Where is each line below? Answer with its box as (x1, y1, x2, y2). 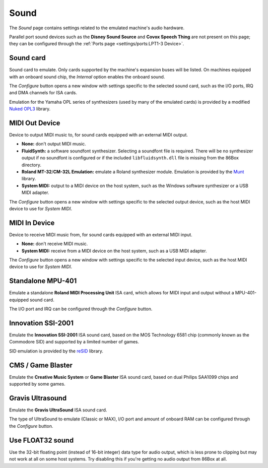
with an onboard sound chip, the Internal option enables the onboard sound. (9, 73, 165, 79)
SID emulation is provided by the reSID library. (9, 348, 104, 354)
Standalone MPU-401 (9, 277, 77, 285)
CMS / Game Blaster (9, 361, 73, 369)
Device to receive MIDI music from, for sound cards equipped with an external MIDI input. (9, 231, 193, 238)
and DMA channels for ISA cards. (9, 90, 77, 96)
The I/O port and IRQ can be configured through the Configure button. (9, 306, 152, 312)
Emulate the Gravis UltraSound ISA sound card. (9, 407, 107, 413)
